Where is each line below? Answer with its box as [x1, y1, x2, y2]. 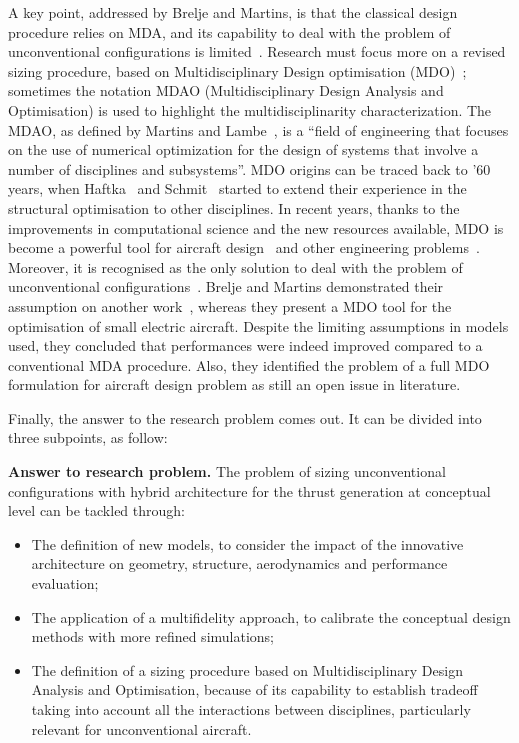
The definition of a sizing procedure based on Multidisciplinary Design [31, 659, 463, 680]
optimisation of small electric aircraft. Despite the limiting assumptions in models [8, 315, 509, 336]
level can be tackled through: [8, 500, 185, 521]
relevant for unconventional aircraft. [31, 718, 252, 739]
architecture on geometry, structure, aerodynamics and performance [31, 553, 448, 574]
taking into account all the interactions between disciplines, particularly [31, 699, 471, 719]
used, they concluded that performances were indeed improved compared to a [8, 335, 483, 356]
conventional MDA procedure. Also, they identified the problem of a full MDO [8, 354, 490, 375]
